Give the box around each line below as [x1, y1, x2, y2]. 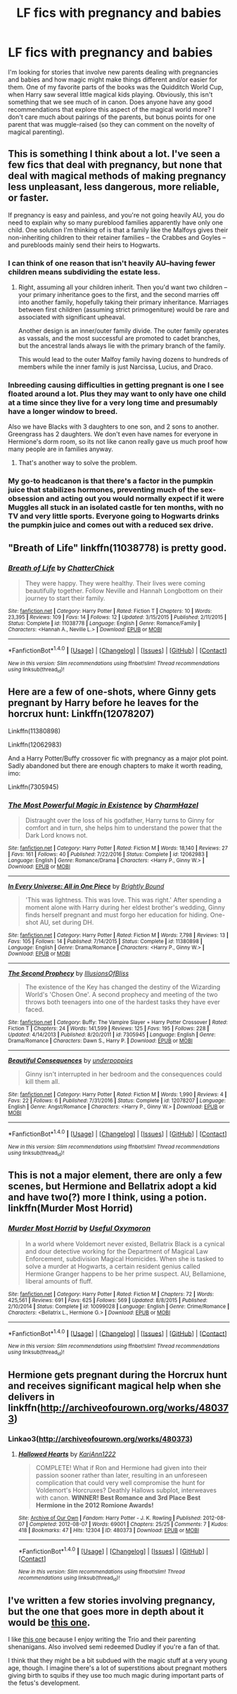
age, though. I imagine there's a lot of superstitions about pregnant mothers [8, 1664, 227, 1672]
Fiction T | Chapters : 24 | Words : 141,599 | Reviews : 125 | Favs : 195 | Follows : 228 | [8, 1025, 210, 1032]
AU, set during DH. [39, 918, 94, 927]
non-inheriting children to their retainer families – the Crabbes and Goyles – [8, 233, 226, 241]
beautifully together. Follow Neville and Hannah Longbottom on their [25, 586, 224, 595]
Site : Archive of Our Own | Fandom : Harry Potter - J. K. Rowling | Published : [18, 1515, 203, 1522]
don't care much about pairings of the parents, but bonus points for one [8, 113, 217, 121]
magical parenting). [8, 127, 65, 136]
